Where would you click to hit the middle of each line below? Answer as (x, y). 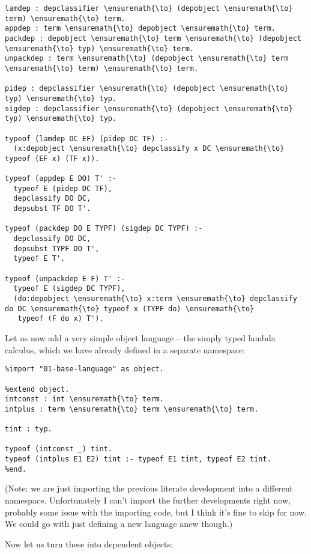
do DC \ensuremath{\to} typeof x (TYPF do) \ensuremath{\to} (130, 309)
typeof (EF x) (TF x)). (52, 158)
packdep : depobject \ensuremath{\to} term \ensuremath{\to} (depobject (153, 38)
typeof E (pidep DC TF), (63, 188)
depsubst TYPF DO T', (56, 248)
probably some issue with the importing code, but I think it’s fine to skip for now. (156, 512)
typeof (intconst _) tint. (59, 449)
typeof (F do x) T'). (61, 319)
